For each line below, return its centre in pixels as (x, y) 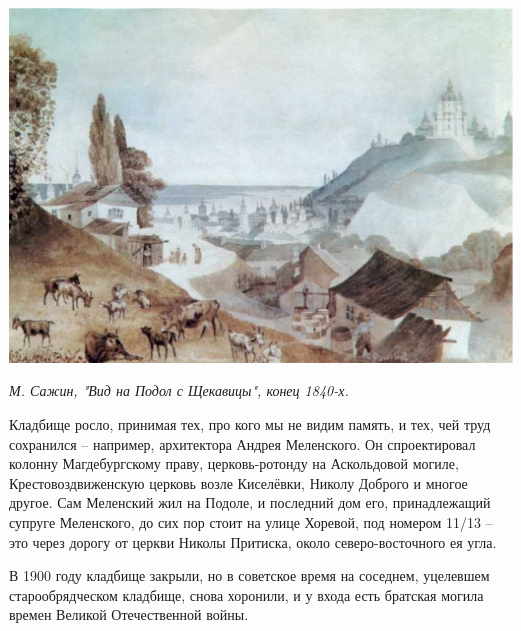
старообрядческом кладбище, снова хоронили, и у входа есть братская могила (246, 594)
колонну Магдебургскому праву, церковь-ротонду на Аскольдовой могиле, (234, 463)
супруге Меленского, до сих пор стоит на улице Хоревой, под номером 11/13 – (251, 522)
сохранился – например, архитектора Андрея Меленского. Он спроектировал (242, 443)
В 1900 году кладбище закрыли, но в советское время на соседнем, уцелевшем (249, 575)
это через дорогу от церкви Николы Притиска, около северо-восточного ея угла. (253, 541)
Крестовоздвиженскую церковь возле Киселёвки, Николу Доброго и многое (238, 482)
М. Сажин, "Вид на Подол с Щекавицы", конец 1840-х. (179, 390)
